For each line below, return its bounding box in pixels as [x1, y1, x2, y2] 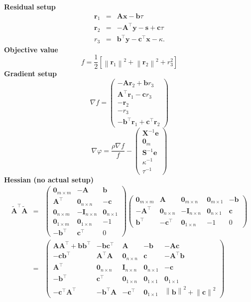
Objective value [4, 44, 58, 54]
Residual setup [4, 1, 56, 11]
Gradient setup [4, 68, 57, 79]
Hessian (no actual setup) [4, 174, 94, 184]
